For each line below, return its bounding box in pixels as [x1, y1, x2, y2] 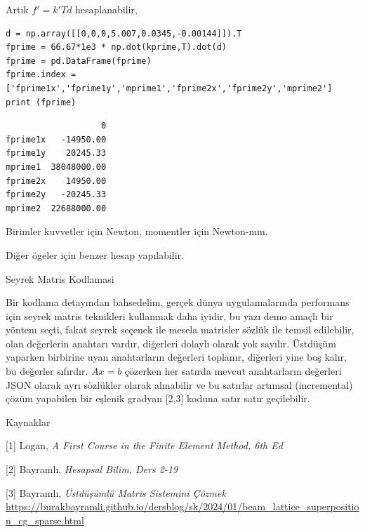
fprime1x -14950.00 [6, 134, 107, 145]
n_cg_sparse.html [6, 512, 84, 527]
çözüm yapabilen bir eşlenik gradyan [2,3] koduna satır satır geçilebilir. [6, 391, 310, 406]
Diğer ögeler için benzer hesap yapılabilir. [6, 247, 185, 262]
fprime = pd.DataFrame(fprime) [6, 55, 152, 66]
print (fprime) [6, 97, 77, 107]
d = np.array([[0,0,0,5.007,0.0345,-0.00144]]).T [6, 28, 242, 39]
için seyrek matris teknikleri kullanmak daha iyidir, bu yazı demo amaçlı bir [6, 308, 333, 323]
